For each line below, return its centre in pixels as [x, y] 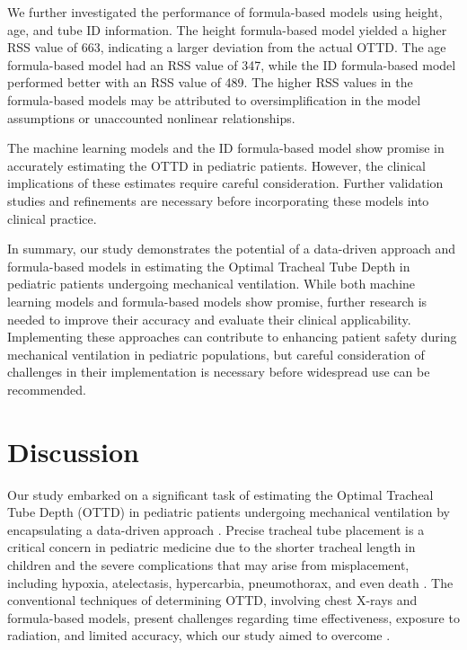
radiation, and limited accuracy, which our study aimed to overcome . [199, 635]
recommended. [47, 389]
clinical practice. [52, 218]
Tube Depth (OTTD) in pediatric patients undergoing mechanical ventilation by [229, 512]
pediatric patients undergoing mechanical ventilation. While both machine [211, 284]
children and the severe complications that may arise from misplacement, [208, 564]
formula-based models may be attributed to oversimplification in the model [214, 99]
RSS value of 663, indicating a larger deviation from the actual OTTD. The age [227, 47]
